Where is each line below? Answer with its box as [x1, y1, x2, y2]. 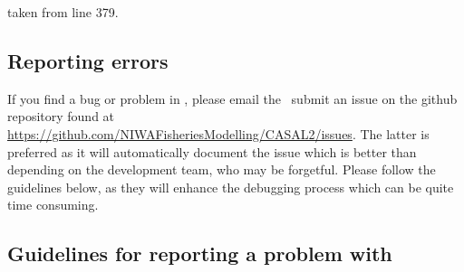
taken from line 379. [7, 3, 119, 21]
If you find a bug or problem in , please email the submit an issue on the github [7, 89, 458, 108]
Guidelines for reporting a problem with [7, 239, 392, 267]
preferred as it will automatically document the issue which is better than [7, 142, 417, 161]
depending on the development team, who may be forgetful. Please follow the [7, 160, 436, 179]
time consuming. [7, 195, 99, 214]
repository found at [7, 107, 115, 126]
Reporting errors [7, 46, 169, 74]
